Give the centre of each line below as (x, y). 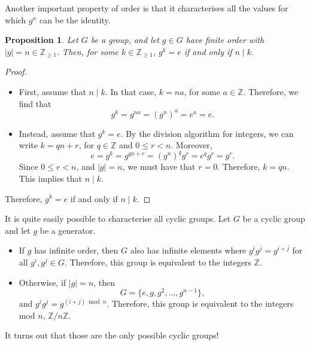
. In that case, (131, 91)
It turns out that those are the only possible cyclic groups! (112, 335)
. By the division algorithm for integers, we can (207, 133)
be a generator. (68, 230)
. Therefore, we (271, 91)
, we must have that (159, 167)
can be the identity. (75, 19)
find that (35, 103)
